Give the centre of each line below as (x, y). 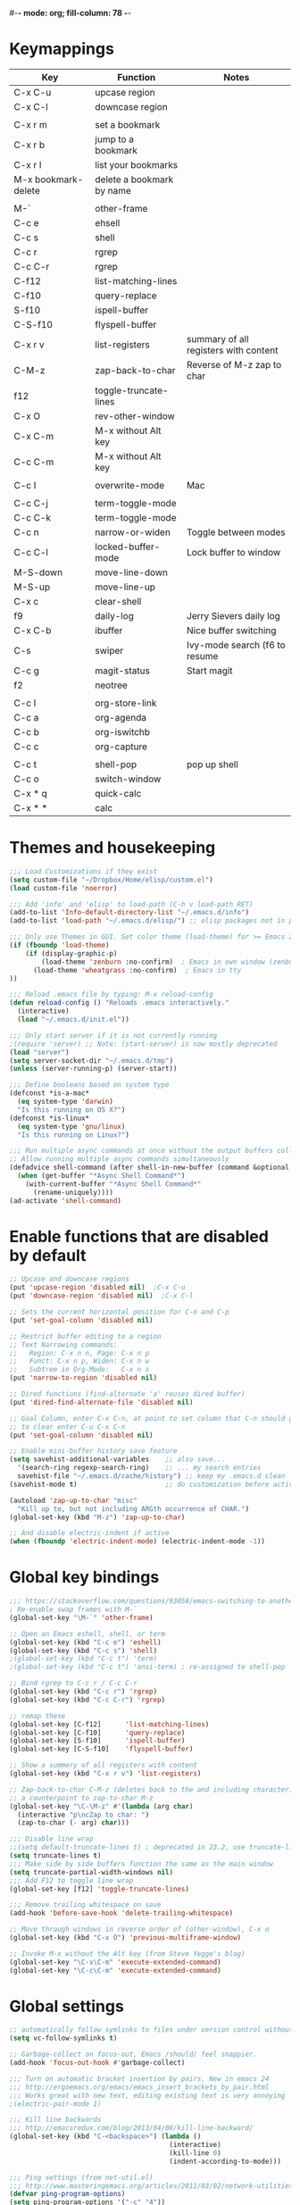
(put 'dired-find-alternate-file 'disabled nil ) (101, 1402)
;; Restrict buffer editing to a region (86, 1336)
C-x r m (30, 124)
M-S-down (38, 572)
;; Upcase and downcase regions (69, 1279)
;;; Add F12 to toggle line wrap (71, 1880)
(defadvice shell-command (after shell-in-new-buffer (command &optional (150, 1168)
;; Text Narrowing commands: (63, 1345)
